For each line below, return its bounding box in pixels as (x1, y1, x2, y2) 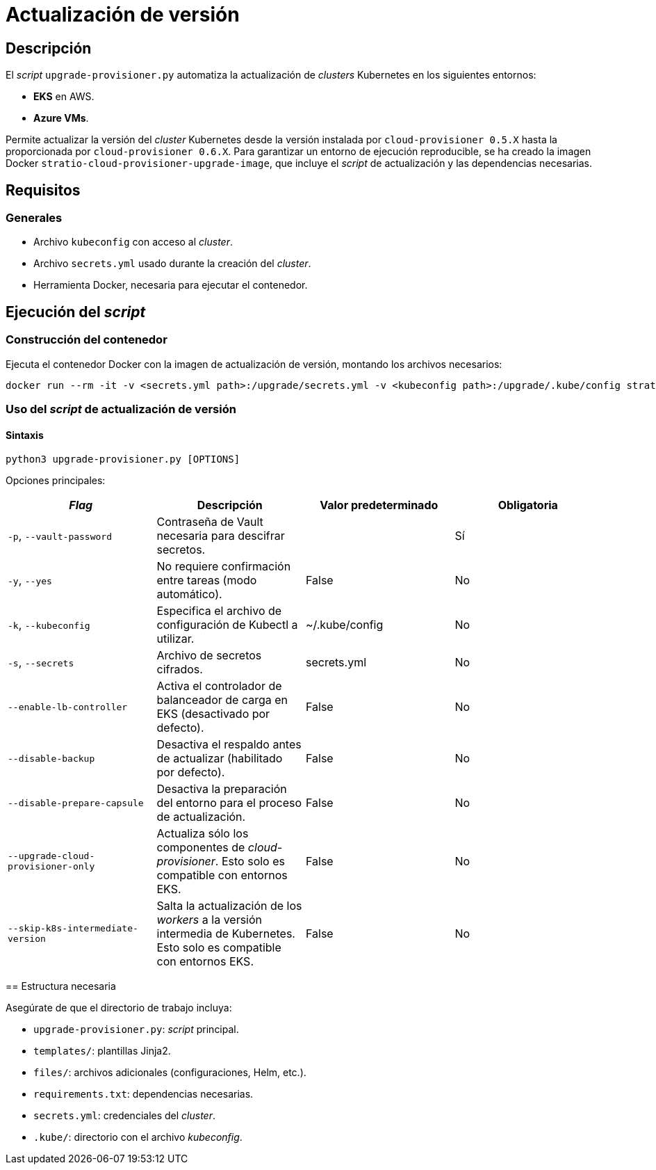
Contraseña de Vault (156, 515, 263, 529)
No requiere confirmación (156, 559, 291, 574)
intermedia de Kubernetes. (156, 927, 295, 941)
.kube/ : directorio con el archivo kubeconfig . (33, 1131, 243, 1144)
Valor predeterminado (320, 498, 438, 513)
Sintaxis (6, 428, 44, 441)
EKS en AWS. (33, 90, 95, 103)
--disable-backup (8, 753, 95, 764)
